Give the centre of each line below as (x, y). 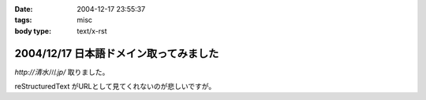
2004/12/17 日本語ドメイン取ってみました (117, 54)
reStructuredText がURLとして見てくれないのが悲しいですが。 (115, 87)
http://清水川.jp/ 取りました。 (62, 72)
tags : (23, 20)
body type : (33, 30)
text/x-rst (92, 30)
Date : (24, 9)
